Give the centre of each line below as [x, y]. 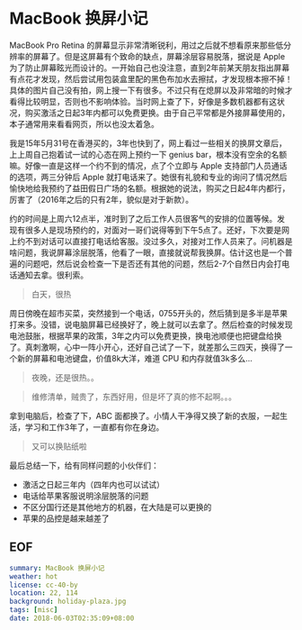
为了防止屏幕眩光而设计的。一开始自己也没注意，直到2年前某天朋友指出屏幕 [150, 68]
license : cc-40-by [44, 585]
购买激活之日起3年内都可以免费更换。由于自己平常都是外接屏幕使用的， [157, 113]
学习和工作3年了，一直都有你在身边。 [94, 427]
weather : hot [34, 576]
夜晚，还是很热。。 [65, 377]
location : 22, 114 [44, 593]
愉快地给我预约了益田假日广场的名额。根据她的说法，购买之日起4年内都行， [150, 188]
